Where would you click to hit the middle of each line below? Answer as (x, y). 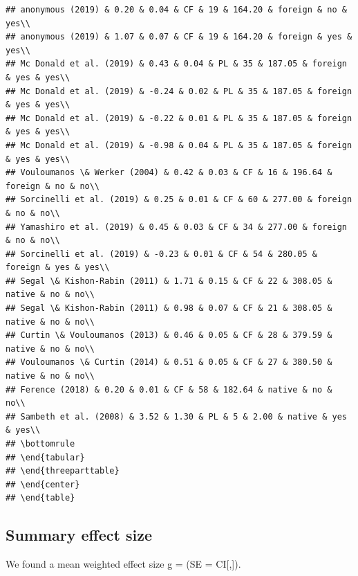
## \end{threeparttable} (63, 471)
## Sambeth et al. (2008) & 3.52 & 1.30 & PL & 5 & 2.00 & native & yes (176, 416)
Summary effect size (79, 535)
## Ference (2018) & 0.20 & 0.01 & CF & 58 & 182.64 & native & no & (169, 389)
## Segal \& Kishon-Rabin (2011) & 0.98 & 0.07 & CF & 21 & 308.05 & (169, 308)
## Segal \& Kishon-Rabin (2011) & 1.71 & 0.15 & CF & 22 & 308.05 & (169, 281)
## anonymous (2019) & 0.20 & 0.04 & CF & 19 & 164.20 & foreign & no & (176, 10)
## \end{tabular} (45, 457)
